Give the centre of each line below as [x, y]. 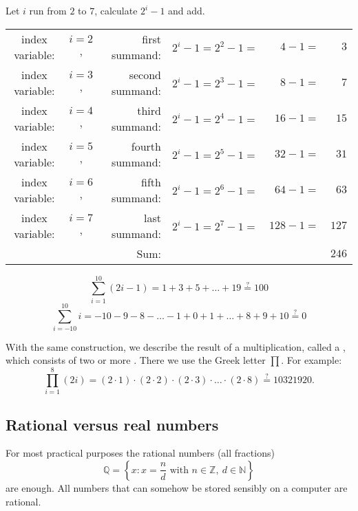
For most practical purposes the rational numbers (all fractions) [140, 453]
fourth [146, 146]
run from [48, 10]
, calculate [116, 10]
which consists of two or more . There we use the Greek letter [136, 360]
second [145, 74]
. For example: [312, 360]
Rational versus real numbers [112, 424]
